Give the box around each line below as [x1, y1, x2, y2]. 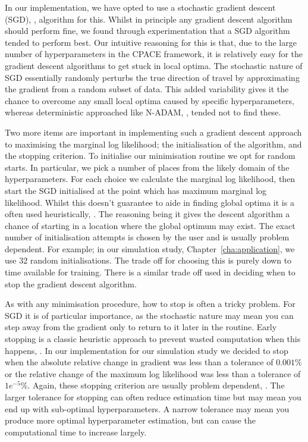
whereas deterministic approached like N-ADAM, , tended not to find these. [5, 106, 281, 118]
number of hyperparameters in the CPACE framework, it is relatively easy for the [5, 48, 303, 60]
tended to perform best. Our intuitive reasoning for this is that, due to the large [5, 36, 297, 48]
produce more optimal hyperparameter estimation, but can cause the [5, 414, 256, 427]
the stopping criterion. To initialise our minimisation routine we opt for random [5, 149, 296, 162]
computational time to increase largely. [5, 425, 147, 438]
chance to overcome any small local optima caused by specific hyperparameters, [5, 94, 294, 106]
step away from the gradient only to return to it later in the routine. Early [5, 321, 277, 333]
